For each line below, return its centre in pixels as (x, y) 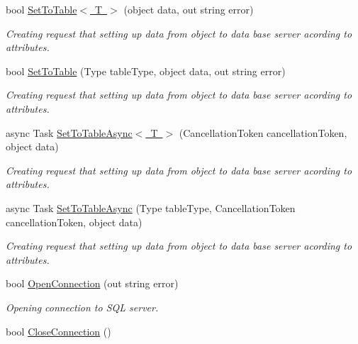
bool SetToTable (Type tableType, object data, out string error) (146, 71)
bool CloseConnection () (58, 331)
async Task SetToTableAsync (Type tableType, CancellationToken (151, 207)
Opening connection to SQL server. (82, 307)
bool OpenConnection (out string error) (92, 283)
